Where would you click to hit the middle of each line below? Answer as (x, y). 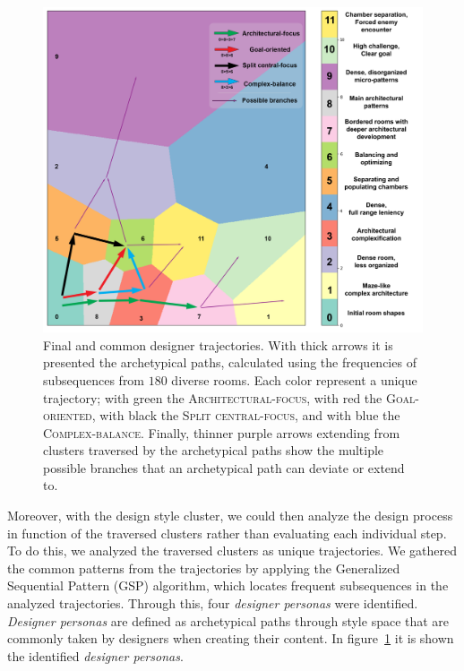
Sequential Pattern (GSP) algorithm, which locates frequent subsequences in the (228, 585)
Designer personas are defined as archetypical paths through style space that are (228, 620)
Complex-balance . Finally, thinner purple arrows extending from (222, 432)
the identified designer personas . (95, 655)
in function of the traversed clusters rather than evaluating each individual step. (227, 533)
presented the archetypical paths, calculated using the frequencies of (230, 362)
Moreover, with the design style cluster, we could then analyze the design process (230, 516)
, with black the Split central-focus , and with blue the (246, 415)
